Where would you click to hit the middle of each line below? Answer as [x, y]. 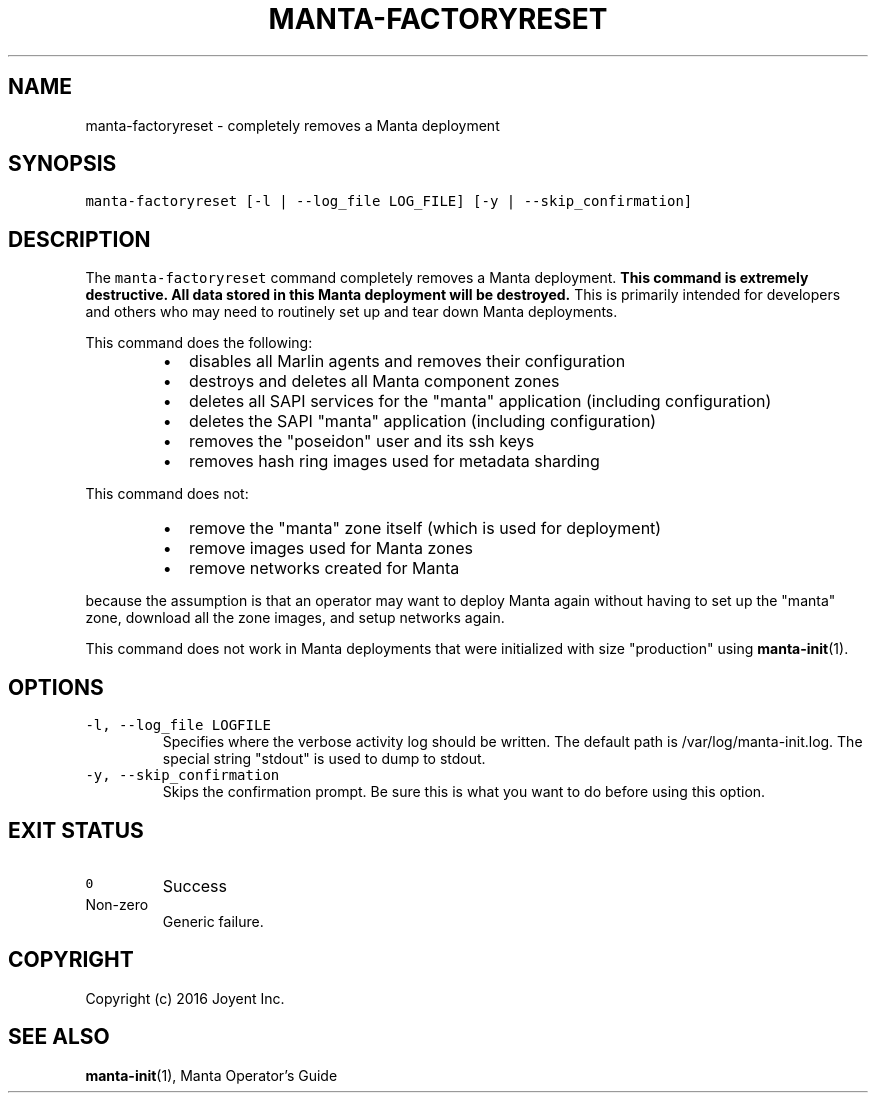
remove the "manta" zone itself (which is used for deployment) [425, 528]
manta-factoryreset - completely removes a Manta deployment [292, 125]
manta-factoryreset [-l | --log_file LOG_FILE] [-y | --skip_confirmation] [389, 201]
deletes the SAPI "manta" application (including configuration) [422, 421]
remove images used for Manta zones [330, 548]
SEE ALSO [59, 1037]
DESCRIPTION [79, 239]
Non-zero [117, 904]
